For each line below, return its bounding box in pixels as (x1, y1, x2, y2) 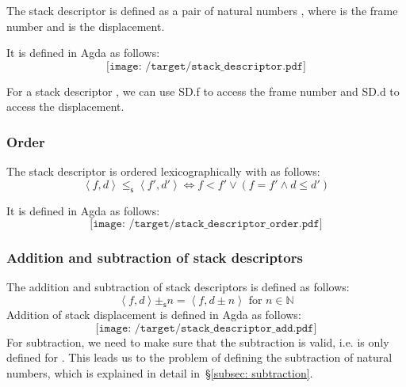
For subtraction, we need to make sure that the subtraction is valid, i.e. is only (6, 333, 389, 350)
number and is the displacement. (6, 17, 165, 34)
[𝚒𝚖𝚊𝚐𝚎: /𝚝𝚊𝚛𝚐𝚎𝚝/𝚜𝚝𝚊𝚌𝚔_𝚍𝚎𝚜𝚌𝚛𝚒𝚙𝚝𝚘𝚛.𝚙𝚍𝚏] (105, 60, 307, 72)
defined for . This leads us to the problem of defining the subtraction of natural (6, 349, 393, 366)
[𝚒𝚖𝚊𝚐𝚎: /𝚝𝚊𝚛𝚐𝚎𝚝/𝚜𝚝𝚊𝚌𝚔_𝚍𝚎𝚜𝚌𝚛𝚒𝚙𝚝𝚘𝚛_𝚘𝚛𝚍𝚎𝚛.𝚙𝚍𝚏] (90, 218, 323, 230)
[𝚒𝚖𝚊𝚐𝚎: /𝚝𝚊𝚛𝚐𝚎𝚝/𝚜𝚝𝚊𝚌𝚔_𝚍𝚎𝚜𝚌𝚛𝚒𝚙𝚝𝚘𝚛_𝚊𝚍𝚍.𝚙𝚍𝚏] (95, 322, 317, 334)
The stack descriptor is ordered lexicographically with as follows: (6, 163, 320, 180)
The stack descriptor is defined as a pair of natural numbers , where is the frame (6, 2, 398, 18)
